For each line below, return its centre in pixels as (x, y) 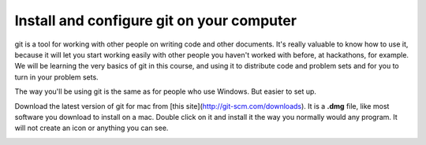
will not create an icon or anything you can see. (92, 128)
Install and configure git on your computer (156, 20)
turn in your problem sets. (56, 77)
